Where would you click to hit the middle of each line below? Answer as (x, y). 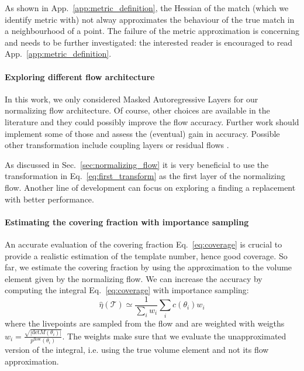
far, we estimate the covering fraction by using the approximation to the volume (148, 267)
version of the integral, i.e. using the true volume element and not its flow (137, 350)
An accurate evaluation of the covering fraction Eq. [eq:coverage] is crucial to (144, 244)
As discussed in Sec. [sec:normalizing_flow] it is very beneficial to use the (137, 164)
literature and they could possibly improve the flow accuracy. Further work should (152, 121)
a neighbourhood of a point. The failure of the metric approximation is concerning (152, 31)
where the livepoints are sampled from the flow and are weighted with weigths (145, 323)
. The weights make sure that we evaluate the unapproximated (174, 336)
